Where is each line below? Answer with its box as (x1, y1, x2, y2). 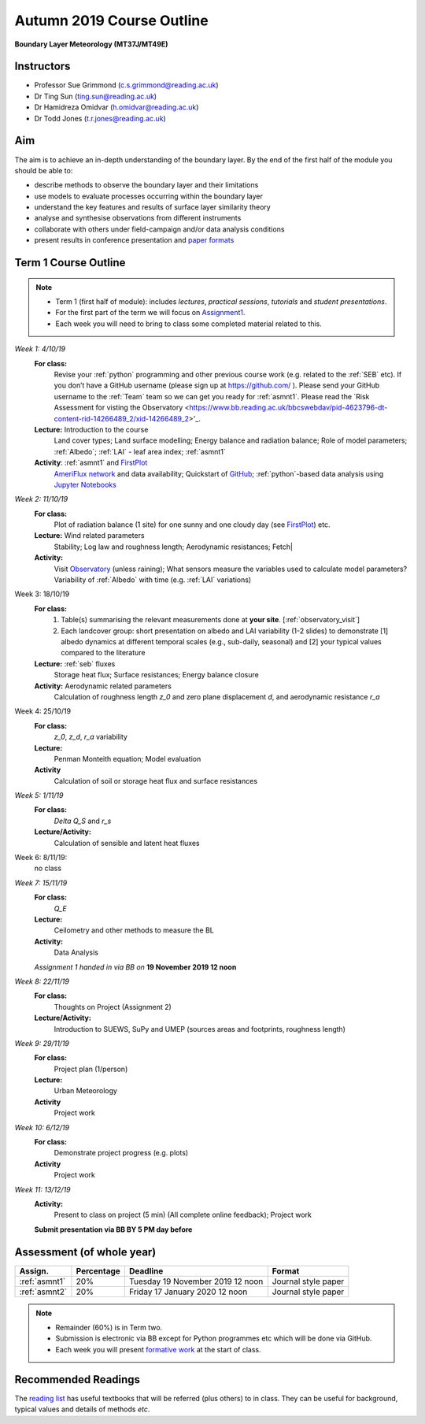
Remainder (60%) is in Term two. (55, 1323, 163, 1333)
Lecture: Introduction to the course (34, 425, 149, 434)
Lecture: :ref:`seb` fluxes (34, 658, 116, 669)
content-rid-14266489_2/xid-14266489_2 (54, 413, 189, 423)
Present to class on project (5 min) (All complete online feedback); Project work (54, 1210, 312, 1220)
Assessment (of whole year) (14, 1245, 157, 1259)
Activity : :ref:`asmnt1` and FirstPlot (34, 458, 148, 468)
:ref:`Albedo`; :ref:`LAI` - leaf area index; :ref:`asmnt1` (54, 447, 226, 456)
